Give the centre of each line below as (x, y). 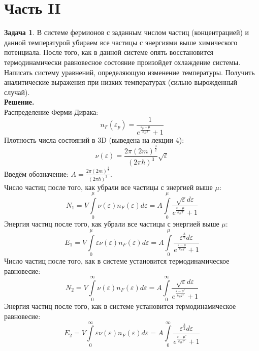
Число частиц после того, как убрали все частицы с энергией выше (108, 187)
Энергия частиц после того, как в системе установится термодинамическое (120, 306)
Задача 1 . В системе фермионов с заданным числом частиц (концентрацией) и (127, 32)
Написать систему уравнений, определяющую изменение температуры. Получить (129, 72)
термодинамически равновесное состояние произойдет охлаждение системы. (122, 62)
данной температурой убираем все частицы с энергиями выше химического (121, 42)
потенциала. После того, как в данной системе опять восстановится (109, 52)
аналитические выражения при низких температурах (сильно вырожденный (121, 82)
